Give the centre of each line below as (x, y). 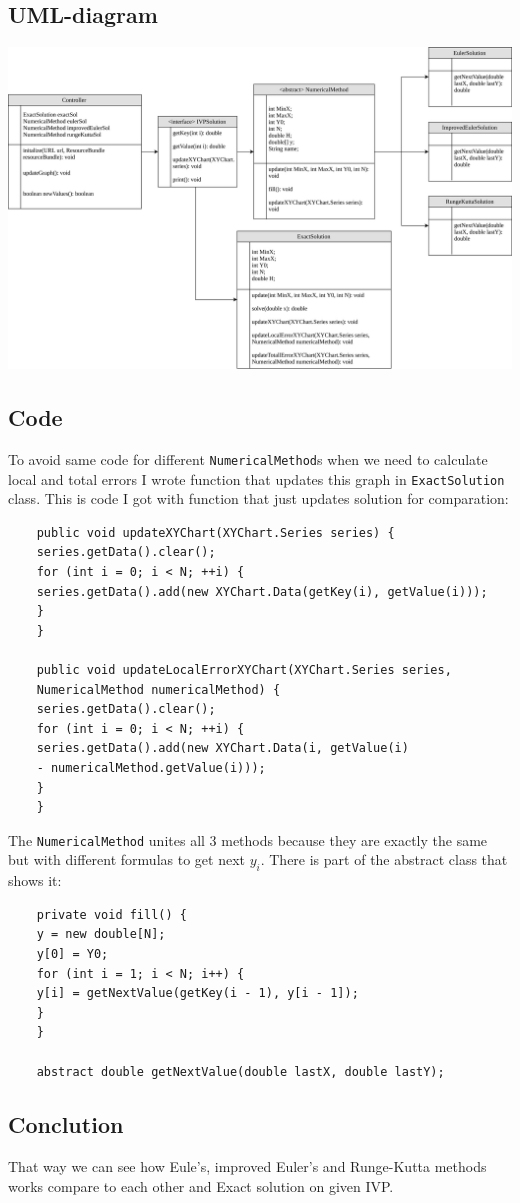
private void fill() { (111, 914)
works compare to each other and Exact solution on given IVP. (201, 1185)
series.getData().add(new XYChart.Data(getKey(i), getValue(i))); (262, 591)
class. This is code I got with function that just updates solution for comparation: (258, 498)
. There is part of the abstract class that (384, 859)
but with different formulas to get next (126, 859)
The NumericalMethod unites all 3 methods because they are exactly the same (248, 839)
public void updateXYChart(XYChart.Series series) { (215, 532)
